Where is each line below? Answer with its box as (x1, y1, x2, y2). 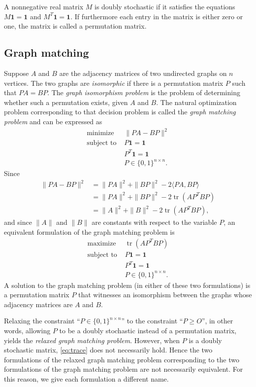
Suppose (4, 68, 29, 78)
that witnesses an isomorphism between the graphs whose (78, 289, 252, 300)
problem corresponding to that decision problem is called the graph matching (4, 106, 236, 117)
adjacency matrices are (4, 299, 73, 309)
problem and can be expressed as (4, 116, 102, 126)
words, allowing (4, 325, 51, 336)
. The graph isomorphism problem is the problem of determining (47, 87, 240, 98)
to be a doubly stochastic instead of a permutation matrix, (59, 325, 237, 336)
